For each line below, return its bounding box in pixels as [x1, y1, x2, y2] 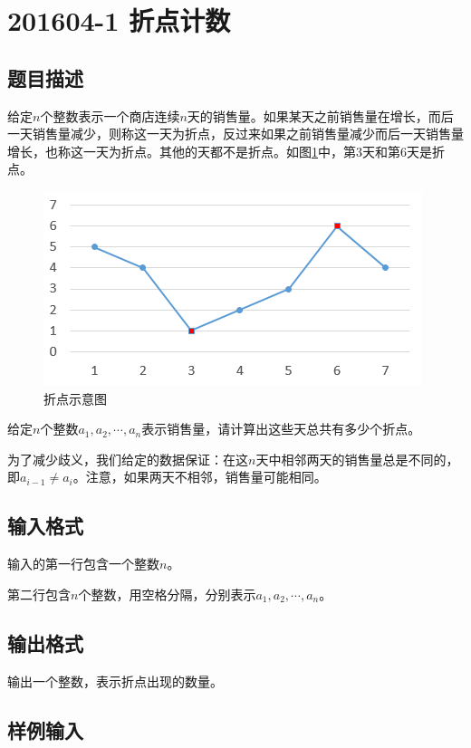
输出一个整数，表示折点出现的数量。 [7, 671, 223, 690]
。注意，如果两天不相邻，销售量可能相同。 [72, 467, 327, 486]
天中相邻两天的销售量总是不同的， [255, 449, 459, 468]
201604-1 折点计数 [7, 2, 231, 39]
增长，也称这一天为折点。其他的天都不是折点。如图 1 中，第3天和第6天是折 [7, 141, 445, 160]
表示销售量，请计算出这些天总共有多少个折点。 [141, 419, 421, 438]
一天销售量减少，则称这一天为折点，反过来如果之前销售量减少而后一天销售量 [7, 124, 464, 143]
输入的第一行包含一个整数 [7, 554, 159, 573]
